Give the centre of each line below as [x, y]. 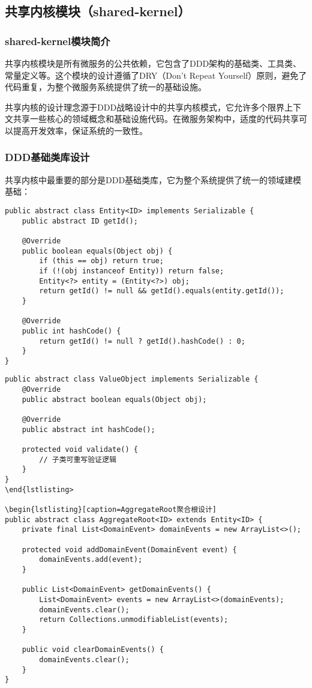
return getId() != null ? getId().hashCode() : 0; [142, 341]
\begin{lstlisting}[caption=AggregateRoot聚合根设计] [111, 510]
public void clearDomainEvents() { [93, 650]
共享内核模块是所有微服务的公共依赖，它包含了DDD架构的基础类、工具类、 [153, 63]
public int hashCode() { [71, 331]
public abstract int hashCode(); [88, 429]
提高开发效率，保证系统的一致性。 [80, 130]
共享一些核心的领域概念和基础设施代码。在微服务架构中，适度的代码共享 [156, 119]
